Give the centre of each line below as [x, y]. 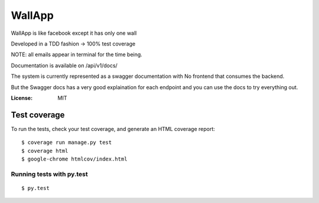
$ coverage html [45, 151]
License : [22, 98]
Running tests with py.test [49, 174]
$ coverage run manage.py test [67, 143]
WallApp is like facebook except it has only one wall [74, 33]
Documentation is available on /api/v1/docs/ [64, 66]
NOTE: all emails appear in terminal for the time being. [77, 55]
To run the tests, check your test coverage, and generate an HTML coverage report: [113, 129]
